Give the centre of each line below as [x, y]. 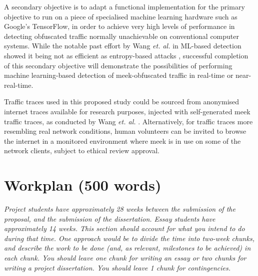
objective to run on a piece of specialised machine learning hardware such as [121, 16]
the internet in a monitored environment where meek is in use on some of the [122, 140]
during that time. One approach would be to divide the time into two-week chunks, [129, 238]
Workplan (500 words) [83, 185]
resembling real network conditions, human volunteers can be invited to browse [125, 131]
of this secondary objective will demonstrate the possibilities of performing [118, 65]
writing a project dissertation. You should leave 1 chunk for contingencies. [117, 267]
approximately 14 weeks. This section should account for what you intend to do [124, 228]
